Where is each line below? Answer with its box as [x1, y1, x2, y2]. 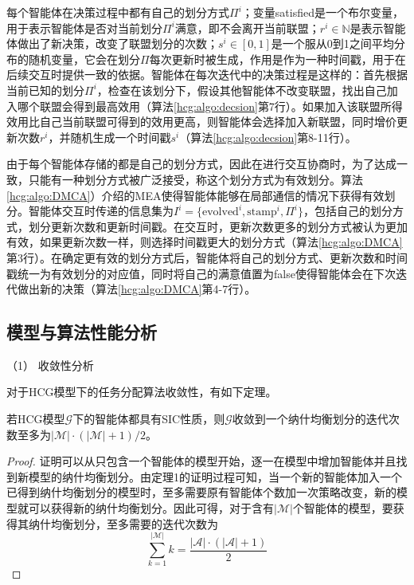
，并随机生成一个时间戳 [48, 128, 171, 145]
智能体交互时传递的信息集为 [28, 202, 174, 219]
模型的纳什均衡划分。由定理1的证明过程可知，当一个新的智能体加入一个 [28, 468, 402, 485]
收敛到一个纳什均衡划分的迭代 [232, 410, 389, 427]
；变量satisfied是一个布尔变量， [241, 4, 404, 20]
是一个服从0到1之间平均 [271, 35, 394, 52]
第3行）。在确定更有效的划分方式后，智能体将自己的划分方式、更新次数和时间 [6, 249, 408, 265]
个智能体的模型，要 [292, 500, 393, 516]
